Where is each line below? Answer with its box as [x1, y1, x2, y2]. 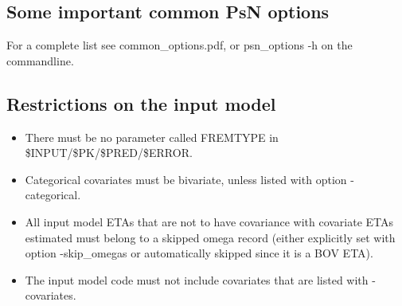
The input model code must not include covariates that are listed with [25, 271, 369, 288]
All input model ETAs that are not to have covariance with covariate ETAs [25, 213, 394, 229]
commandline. [6, 52, 74, 69]
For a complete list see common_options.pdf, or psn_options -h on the [6, 37, 353, 53]
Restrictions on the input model [6, 91, 276, 116]
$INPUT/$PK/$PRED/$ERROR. [25, 144, 193, 161]
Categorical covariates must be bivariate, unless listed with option [25, 171, 347, 187]
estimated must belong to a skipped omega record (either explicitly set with [25, 229, 396, 245]
